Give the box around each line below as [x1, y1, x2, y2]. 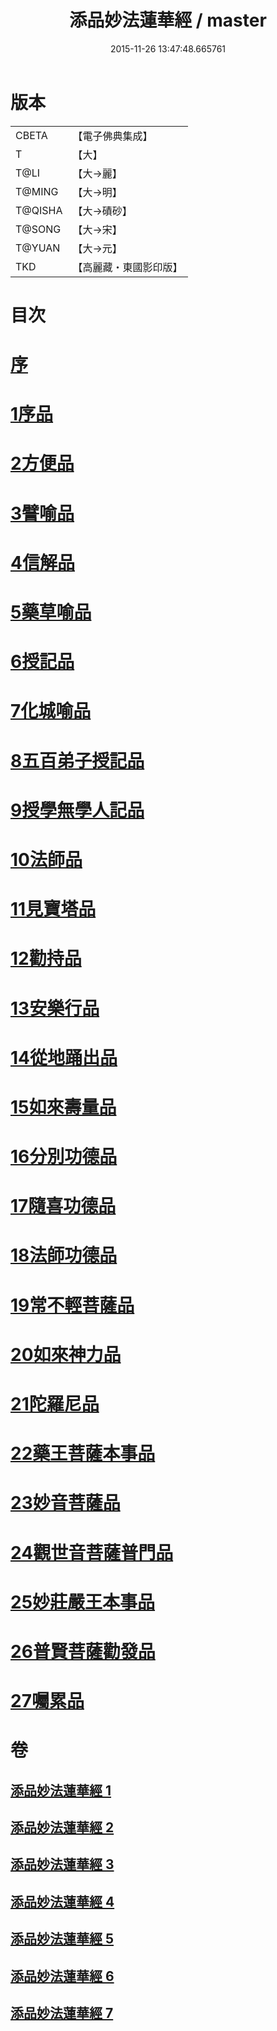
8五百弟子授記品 [10, 749, 145, 772]
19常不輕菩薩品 [10, 1294, 135, 1316]
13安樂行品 [10, 997, 100, 1020]
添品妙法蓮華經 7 [10, 2005, 114, 2022]
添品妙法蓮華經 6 [10, 1967, 115, 1985]
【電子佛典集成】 [72, 129, 153, 143]
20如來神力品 [10, 1343, 122, 1366]
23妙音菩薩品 [10, 1492, 121, 1515]
